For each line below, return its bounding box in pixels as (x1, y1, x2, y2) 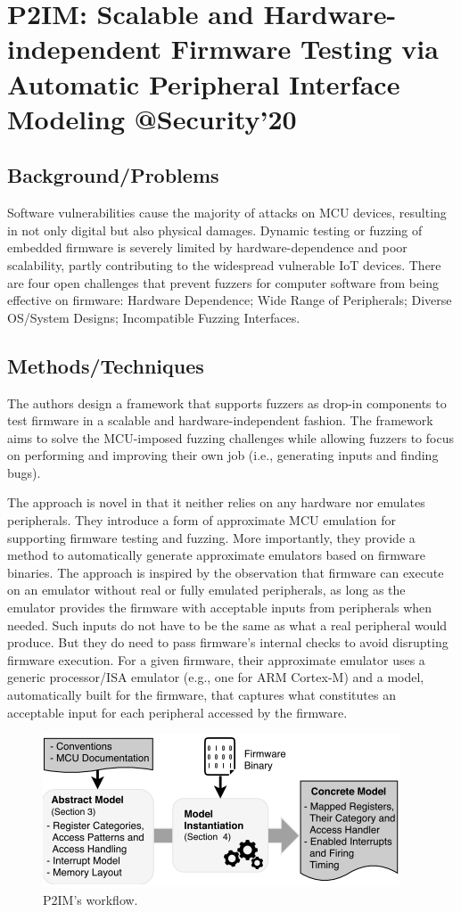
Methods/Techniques (7, 351, 204, 379)
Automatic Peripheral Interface (7, 65, 400, 102)
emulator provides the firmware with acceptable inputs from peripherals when (7, 598, 432, 617)
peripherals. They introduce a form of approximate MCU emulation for (7, 511, 396, 530)
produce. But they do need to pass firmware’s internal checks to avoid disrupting (7, 633, 449, 652)
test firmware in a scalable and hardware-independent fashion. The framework (7, 411, 433, 430)
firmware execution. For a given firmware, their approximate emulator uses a (7, 650, 425, 669)
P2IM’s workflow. (43, 890, 138, 908)
